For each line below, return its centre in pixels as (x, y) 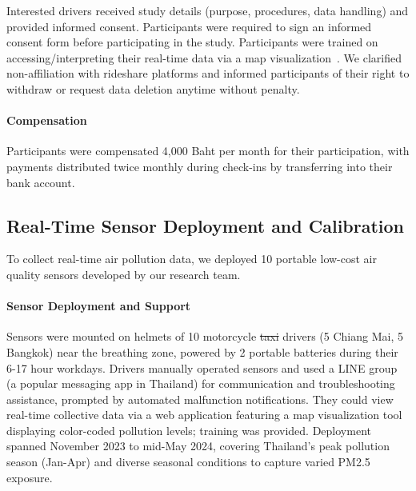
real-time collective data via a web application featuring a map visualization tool (204, 415)
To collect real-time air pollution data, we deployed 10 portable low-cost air (192, 259)
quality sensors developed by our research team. (124, 274)
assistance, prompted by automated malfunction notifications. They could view (200, 399)
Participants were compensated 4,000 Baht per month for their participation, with (208, 151)
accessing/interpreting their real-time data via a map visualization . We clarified (204, 57)
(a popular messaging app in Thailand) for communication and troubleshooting (201, 383)
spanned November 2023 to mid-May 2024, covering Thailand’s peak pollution (198, 446)
